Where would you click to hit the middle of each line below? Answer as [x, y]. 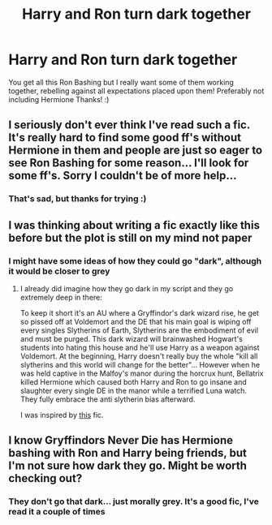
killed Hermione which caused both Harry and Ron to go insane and [134, 381]
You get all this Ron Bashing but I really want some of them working [121, 82]
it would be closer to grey [59, 271]
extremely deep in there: [61, 297]
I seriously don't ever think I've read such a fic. [129, 125]
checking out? [45, 478]
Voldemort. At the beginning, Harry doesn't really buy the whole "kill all [139, 356]
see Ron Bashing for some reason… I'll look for [129, 163]
